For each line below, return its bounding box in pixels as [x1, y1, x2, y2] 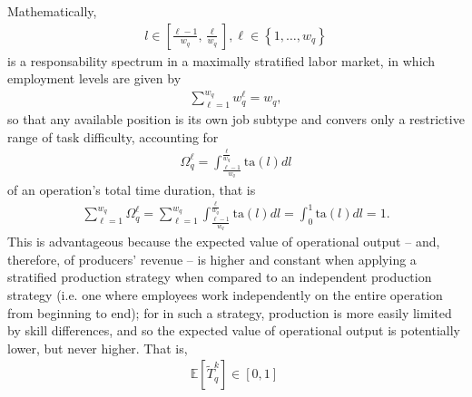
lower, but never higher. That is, [7, 338, 188, 357]
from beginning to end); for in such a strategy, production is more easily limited [7, 303, 452, 322]
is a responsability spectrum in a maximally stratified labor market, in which [7, 51, 436, 70]
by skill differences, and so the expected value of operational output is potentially [7, 321, 460, 340]
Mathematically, [7, 2, 97, 20]
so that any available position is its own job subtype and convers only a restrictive [7, 110, 465, 129]
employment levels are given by [7, 69, 182, 88]
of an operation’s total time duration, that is [7, 179, 256, 198]
